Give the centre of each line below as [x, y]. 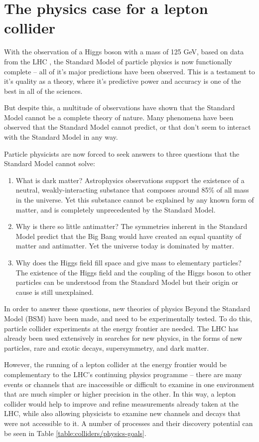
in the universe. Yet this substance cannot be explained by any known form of [135, 200]
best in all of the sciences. [43, 91]
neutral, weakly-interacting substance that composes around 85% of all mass [132, 190]
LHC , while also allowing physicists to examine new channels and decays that [123, 413]
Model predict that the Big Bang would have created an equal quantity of [129, 236]
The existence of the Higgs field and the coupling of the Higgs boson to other [133, 272]
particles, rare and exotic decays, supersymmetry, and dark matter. [107, 347]
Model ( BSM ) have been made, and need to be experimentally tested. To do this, [128, 318]
